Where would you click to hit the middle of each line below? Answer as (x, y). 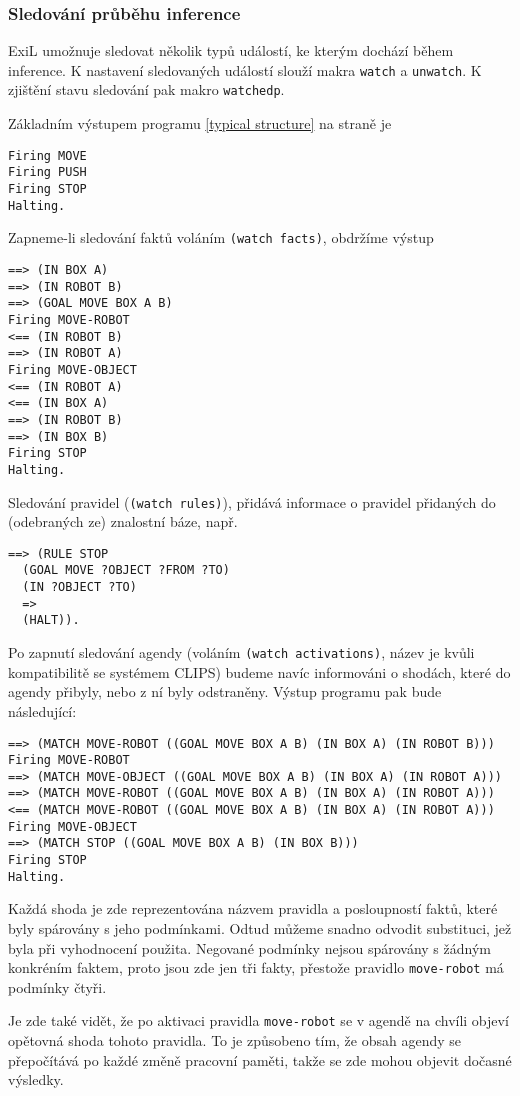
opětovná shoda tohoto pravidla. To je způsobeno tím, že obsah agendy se (235, 1040)
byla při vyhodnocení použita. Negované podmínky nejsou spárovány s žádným (249, 947)
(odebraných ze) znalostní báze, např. (123, 521)
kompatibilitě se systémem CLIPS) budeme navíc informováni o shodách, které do (259, 671)
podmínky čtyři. (57, 986)
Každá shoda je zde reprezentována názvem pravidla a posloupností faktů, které (253, 908)
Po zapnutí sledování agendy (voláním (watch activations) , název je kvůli (241, 652)
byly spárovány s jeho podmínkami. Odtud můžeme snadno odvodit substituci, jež (260, 928)
